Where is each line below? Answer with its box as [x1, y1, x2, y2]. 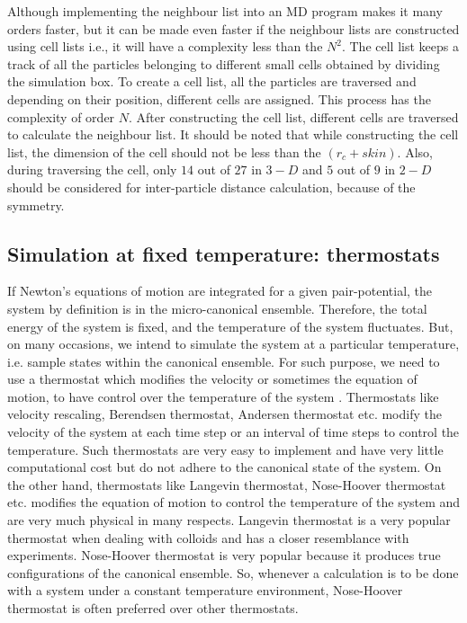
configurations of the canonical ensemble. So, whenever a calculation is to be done [7, 563, 459, 582]
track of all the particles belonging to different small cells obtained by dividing [7, 54, 440, 73]
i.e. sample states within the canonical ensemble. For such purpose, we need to [7, 352, 440, 370]
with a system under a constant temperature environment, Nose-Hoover [7, 581, 403, 600]
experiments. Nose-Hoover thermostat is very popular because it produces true [7, 546, 441, 565]
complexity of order [7, 107, 115, 126]
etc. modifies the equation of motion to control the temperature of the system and [7, 493, 461, 512]
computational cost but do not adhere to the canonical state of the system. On [7, 458, 442, 476]
